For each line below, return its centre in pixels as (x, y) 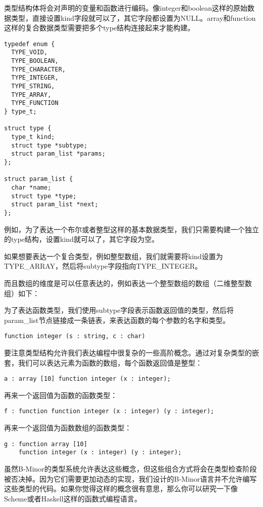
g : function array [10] (46, 444)
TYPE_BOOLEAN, (35, 61)
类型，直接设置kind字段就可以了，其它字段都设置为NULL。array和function (133, 17)
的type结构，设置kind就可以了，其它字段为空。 (81, 239)
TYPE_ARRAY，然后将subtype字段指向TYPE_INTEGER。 (103, 266)
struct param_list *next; (55, 205)
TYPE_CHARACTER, (38, 69)
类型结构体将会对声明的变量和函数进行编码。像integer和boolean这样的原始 (126, 8)
